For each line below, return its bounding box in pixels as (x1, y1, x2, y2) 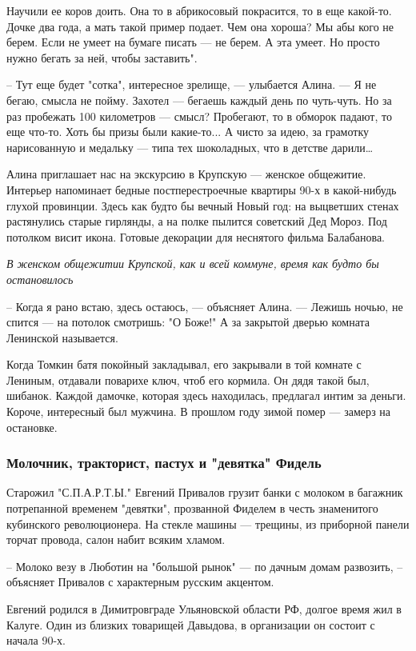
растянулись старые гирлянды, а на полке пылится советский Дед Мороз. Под (6, 213, 387, 230)
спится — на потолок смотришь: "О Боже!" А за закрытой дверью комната (6, 314, 370, 330)
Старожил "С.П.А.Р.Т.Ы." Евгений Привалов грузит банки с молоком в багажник (6, 484, 403, 501)
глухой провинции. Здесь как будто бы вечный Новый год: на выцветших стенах (6, 197, 399, 214)
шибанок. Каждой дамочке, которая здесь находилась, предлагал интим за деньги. (6, 387, 406, 404)
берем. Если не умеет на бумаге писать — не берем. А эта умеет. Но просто (6, 34, 380, 50)
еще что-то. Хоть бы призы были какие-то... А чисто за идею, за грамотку (6, 123, 370, 140)
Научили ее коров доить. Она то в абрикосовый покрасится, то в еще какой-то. (6, 2, 392, 18)
